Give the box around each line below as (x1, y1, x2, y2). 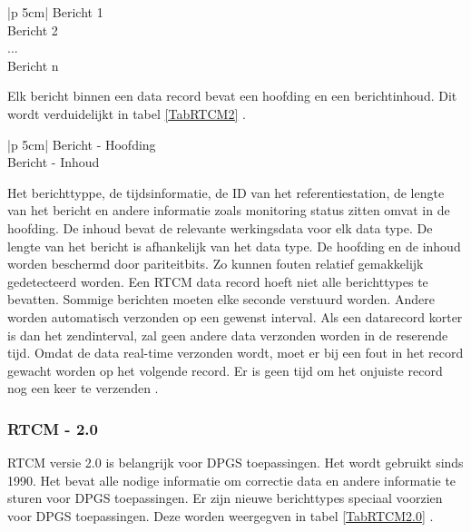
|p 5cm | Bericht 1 (7, 3, 103, 21)
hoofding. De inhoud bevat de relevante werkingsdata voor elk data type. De (7, 218, 433, 237)
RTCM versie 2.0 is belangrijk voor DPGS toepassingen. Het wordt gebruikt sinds (7, 453, 464, 472)
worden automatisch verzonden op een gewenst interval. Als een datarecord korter (7, 307, 463, 326)
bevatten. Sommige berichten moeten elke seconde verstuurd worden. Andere (7, 290, 435, 309)
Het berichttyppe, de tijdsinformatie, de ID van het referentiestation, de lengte (7, 182, 445, 202)
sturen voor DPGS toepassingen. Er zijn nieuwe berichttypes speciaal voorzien (7, 488, 443, 507)
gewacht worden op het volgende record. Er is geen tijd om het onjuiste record (7, 360, 443, 379)
